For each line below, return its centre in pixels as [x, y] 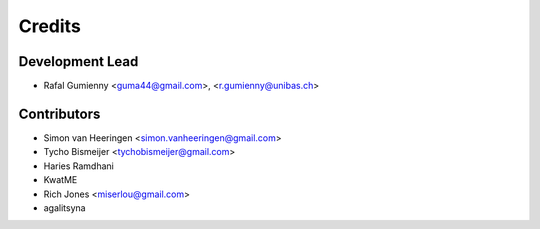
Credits [50, 26]
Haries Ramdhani [78, 166]
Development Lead [78, 61]
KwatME [60, 180]
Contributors [59, 113]
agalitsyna [64, 207]
